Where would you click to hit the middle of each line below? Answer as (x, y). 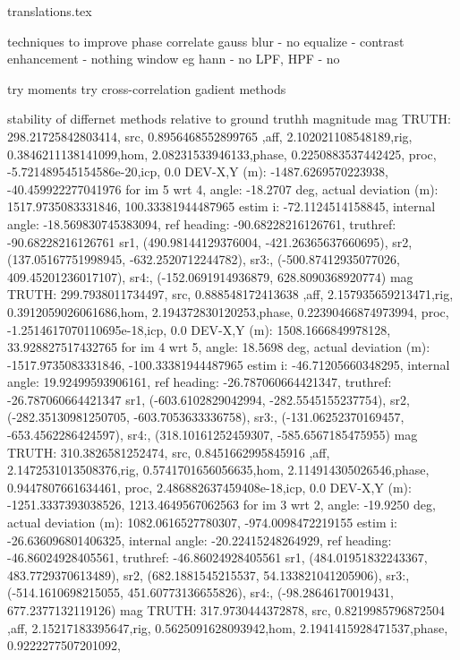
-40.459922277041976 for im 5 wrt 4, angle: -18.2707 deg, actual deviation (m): (223, 189)
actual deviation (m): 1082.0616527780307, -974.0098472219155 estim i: (203, 523)
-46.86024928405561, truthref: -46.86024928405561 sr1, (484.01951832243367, (217, 557)
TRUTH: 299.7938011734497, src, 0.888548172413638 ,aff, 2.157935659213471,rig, (230, 294)
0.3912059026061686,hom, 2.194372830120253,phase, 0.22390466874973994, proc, (228, 311)
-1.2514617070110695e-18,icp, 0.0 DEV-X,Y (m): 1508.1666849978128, (199, 329)
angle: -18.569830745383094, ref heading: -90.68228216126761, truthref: (202, 223)
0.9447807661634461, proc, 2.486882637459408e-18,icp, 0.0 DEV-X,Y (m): (209, 487)
